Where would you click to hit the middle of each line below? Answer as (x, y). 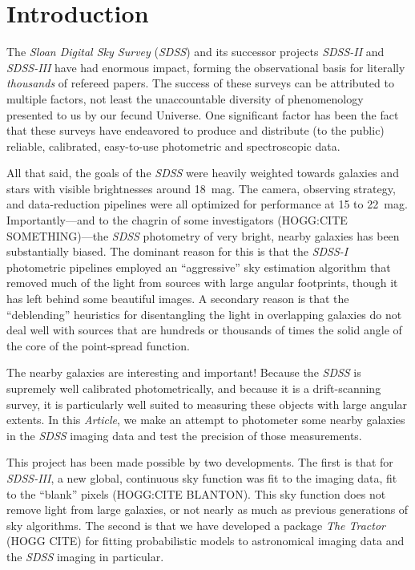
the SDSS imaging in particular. (85, 556)
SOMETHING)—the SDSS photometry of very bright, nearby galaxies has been (203, 235)
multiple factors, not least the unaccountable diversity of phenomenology (185, 98)
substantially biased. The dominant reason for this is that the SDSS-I (177, 251)
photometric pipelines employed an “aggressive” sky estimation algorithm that (199, 267)
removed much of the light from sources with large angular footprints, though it (202, 283)
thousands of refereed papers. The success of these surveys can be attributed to (200, 83)
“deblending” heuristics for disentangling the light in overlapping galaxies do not (204, 314)
